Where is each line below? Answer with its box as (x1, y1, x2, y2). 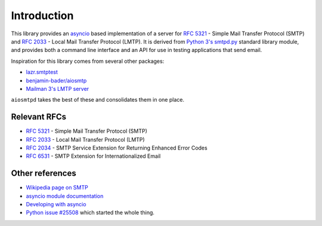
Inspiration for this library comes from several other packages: (11, 57, 165, 65)
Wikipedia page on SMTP (26, 184, 89, 191)
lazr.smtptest (26, 69, 58, 76)
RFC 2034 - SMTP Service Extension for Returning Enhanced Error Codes (26, 144, 208, 151)
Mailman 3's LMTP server (26, 85, 89, 92)
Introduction (11, 9, 74, 22)
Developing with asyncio (26, 201, 86, 208)
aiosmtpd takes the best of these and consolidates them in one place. (11, 96, 185, 103)
